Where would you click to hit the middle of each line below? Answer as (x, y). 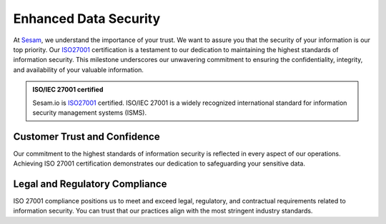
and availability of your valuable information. (79, 70)
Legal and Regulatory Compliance (90, 184)
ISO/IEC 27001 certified (68, 90)
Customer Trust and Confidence (86, 137)
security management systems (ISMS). (89, 112)
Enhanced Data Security (87, 19)
